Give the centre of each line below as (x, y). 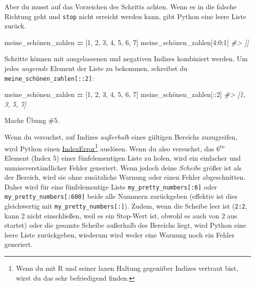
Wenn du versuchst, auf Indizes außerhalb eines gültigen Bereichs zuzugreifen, (121, 137)
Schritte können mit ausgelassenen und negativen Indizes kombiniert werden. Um (126, 59)
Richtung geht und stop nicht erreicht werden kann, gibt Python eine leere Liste (125, 16)
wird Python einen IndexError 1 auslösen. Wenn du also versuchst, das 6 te (115, 147)
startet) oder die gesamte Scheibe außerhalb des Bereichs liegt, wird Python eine (125, 225)
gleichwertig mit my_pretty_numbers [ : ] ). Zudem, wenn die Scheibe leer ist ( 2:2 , (126, 206)
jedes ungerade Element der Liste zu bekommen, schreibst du (96, 68)
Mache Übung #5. (32, 120)
